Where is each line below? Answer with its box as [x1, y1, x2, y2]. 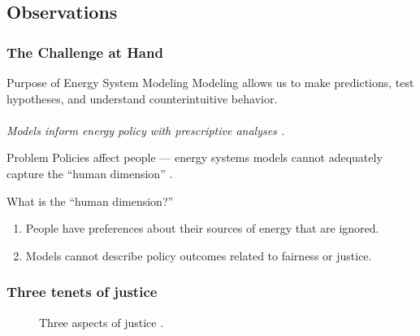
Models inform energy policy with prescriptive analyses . [6, 121, 285, 138]
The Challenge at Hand [6, 41, 163, 62]
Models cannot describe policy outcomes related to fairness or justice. [25, 247, 372, 264]
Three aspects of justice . [39, 313, 164, 330]
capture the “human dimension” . [6, 164, 173, 181]
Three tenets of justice [6, 281, 158, 302]
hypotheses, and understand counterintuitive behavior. [6, 89, 278, 107]
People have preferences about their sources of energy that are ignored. [25, 220, 379, 237]
